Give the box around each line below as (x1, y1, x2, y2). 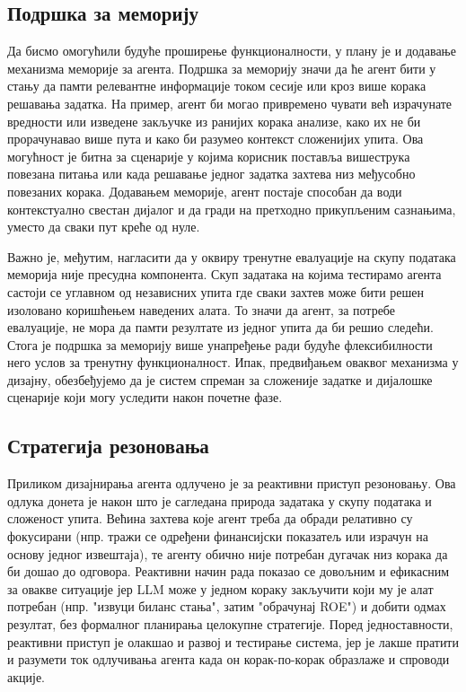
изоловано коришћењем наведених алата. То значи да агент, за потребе (7, 300, 396, 319)
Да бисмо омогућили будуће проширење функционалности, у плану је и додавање (7, 41, 456, 60)
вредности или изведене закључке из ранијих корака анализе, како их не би (7, 111, 421, 130)
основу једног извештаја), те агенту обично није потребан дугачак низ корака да (7, 544, 448, 563)
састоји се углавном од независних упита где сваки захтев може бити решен (7, 282, 425, 301)
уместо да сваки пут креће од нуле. (7, 217, 200, 236)
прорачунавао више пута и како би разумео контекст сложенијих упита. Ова (7, 129, 424, 148)
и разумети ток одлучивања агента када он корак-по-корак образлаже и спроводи (7, 650, 450, 669)
